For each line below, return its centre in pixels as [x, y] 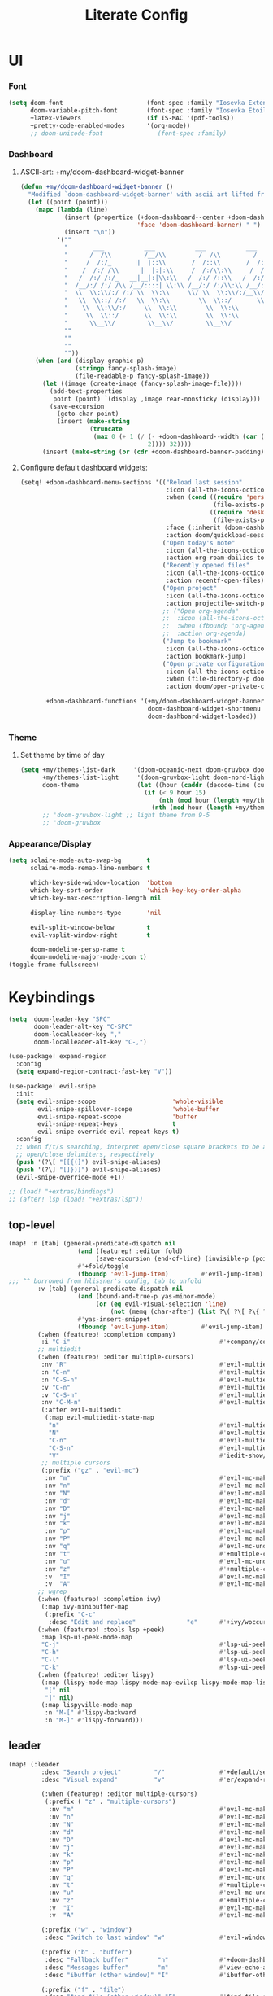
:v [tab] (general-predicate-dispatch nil [110, 1289]
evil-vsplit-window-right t [90, 935]
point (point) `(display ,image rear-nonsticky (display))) [157, 399]
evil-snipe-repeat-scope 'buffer [118, 1117]
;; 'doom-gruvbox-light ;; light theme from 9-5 [126, 816]
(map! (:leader [34, 1764]
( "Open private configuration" [215, 664]
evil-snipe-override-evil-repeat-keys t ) [109, 1132]
